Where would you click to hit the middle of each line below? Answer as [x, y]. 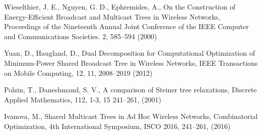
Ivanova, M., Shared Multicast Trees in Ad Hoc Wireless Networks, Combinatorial [131, 116]
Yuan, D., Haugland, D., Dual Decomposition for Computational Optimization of [129, 53]
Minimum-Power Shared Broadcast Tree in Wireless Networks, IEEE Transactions [131, 62]
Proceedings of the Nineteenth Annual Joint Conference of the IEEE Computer [126, 26]
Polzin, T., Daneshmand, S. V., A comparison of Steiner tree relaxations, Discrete [130, 90]
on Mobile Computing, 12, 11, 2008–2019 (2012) [78, 73]
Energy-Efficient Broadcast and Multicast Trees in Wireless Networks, [112, 16]
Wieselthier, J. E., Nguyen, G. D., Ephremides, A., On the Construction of [120, 7]
